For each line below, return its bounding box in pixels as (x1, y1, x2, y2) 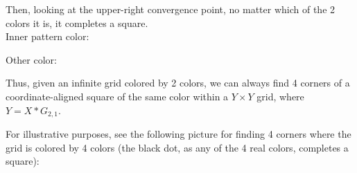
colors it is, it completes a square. (6, 15, 148, 30)
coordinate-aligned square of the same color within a (6, 89, 229, 103)
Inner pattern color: (6, 29, 89, 44)
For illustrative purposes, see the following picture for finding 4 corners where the (6, 127, 351, 141)
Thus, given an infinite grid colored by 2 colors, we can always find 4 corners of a (6, 75, 350, 90)
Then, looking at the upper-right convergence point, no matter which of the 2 (6, 2, 336, 16)
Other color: (6, 52, 57, 66)
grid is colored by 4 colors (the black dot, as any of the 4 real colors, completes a (6, 140, 349, 154)
